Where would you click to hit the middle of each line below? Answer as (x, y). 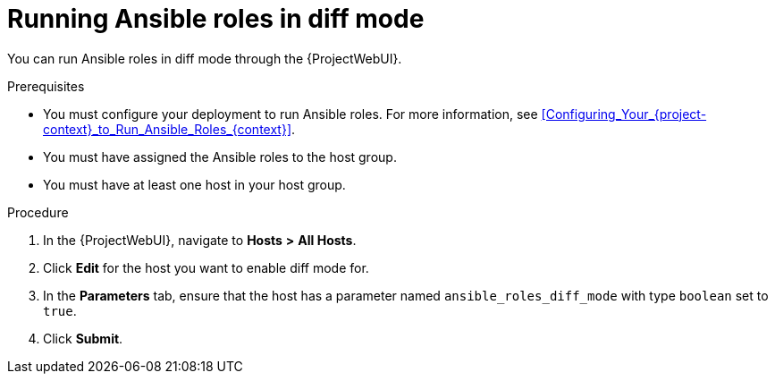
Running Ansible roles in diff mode (216, 19)
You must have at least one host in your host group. (194, 184)
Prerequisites (46, 86)
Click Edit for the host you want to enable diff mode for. (206, 267)
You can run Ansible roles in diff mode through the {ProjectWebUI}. (205, 58)
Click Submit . (83, 338)
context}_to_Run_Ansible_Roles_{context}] (167, 129)
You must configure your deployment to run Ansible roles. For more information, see (291, 114)
